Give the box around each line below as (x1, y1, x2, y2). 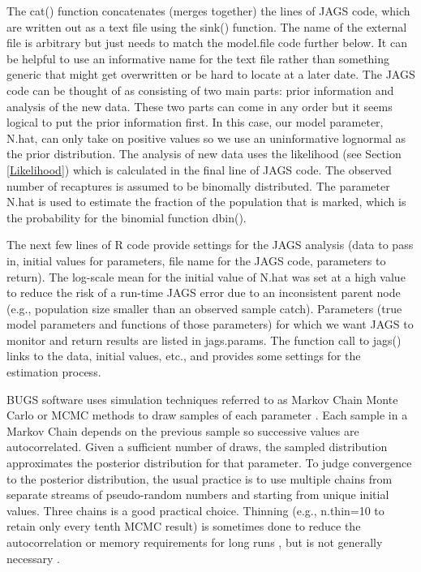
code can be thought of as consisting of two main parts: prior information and (6, 81, 394, 98)
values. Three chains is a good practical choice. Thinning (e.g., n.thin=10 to (6, 501, 384, 518)
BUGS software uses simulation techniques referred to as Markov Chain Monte (6, 390, 398, 407)
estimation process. (6, 363, 101, 381)
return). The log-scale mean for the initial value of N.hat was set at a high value (6, 268, 406, 285)
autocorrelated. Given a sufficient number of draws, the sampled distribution (6, 438, 388, 455)
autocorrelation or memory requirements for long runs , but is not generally (6, 534, 383, 550)
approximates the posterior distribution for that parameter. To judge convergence (6, 454, 412, 471)
